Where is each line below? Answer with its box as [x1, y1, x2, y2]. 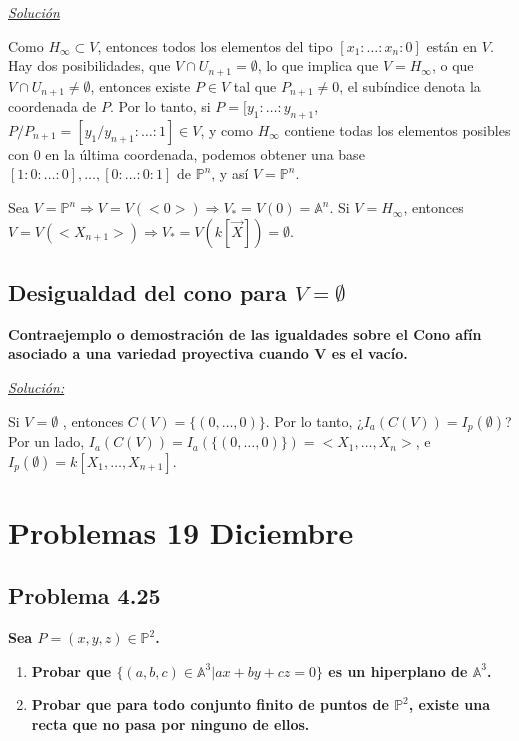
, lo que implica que [257, 55, 379, 76]
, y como [200, 119, 253, 140]
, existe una [408, 694, 491, 715]
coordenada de [8, 96, 97, 117]
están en [426, 35, 478, 56]
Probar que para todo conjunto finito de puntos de [31, 694, 389, 715]
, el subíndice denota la [339, 75, 481, 96]
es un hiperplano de [328, 660, 468, 681]
